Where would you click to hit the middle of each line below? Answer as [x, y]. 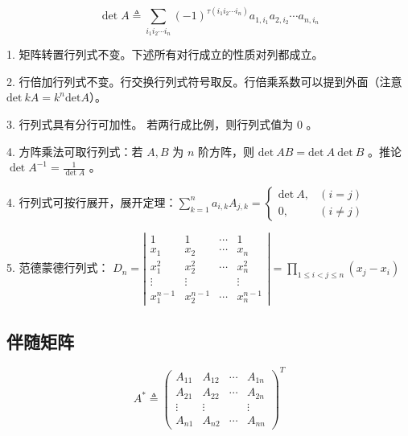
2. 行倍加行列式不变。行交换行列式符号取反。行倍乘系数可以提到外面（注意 [204, 81]
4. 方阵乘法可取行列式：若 [75, 151]
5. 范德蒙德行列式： [58, 267]
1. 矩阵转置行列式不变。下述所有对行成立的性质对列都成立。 [165, 54]
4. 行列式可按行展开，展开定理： [92, 202]
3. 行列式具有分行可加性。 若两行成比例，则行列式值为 [150, 123]
